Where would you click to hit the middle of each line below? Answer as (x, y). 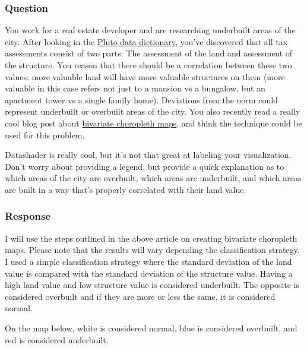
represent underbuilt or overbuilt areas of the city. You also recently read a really (153, 111)
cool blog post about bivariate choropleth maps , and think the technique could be (153, 123)
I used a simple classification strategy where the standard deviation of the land (148, 261)
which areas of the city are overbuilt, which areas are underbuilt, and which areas (153, 178)
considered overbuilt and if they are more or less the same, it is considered (140, 296)
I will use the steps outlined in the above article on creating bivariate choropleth (151, 238)
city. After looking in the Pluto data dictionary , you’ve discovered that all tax (146, 41)
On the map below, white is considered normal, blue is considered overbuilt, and (151, 328)
